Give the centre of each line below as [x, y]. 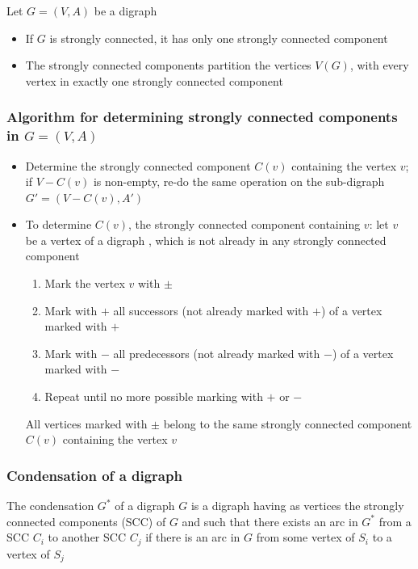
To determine [59, 224]
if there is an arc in [193, 537]
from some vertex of [305, 537]
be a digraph [125, 11]
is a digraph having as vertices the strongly [297, 506]
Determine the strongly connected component [138, 165]
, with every [379, 65]
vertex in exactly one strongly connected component [154, 80]
